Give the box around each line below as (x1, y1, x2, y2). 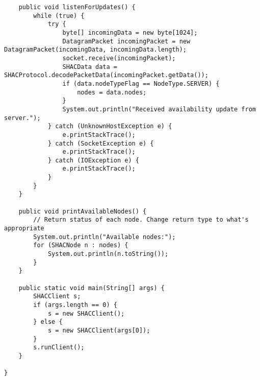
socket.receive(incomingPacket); (62, 54, 176, 62)
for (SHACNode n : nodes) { (33, 242, 128, 249)
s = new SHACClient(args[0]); (47, 326, 150, 334)
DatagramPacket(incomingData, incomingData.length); (4, 46, 187, 54)
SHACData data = (62, 63, 117, 70)
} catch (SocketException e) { (47, 139, 154, 147)
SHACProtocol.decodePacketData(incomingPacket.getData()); (4, 72, 209, 79)
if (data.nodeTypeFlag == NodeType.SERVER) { (62, 80, 220, 87)
